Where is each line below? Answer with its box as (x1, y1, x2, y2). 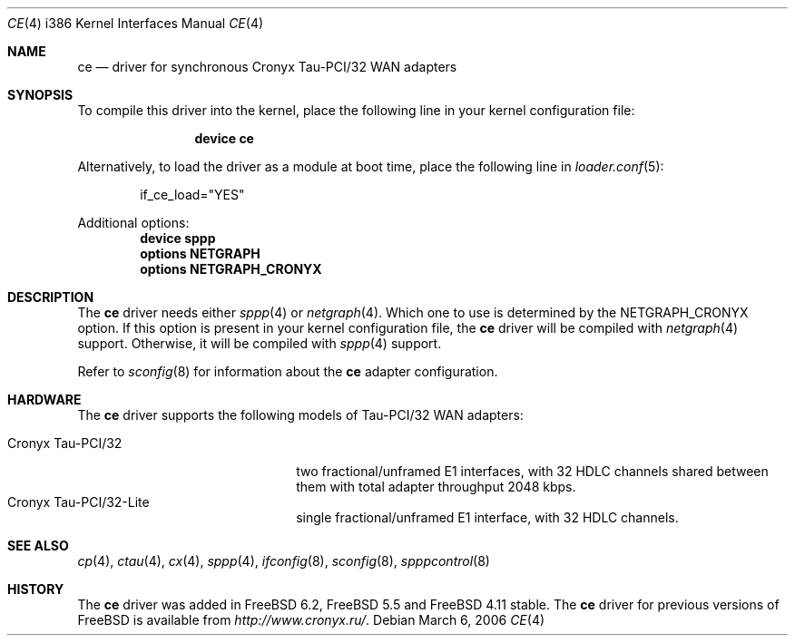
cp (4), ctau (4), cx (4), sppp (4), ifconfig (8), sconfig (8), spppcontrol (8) (77, 553, 490, 569)
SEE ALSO (7, 538, 69, 553)
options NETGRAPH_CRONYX (140, 261, 322, 277)
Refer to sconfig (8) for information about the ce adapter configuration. (77, 364, 498, 379)
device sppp (140, 230, 216, 246)
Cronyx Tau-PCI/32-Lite (7, 494, 150, 510)
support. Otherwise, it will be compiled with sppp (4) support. (77, 336, 442, 351)
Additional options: (77, 215, 190, 230)
